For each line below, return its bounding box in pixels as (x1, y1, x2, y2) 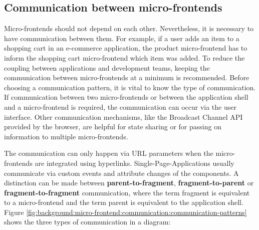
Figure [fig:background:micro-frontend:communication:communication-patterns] (4, 206, 247, 217)
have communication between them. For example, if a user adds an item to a (4, 33, 239, 43)
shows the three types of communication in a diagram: (4, 216, 171, 227)
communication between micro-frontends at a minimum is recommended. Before (4, 72, 249, 83)
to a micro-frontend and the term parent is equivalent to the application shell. (4, 197, 243, 207)
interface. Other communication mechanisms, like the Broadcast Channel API (4, 111, 243, 122)
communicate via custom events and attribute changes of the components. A (4, 167, 239, 178)
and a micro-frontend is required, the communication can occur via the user (4, 101, 236, 112)
